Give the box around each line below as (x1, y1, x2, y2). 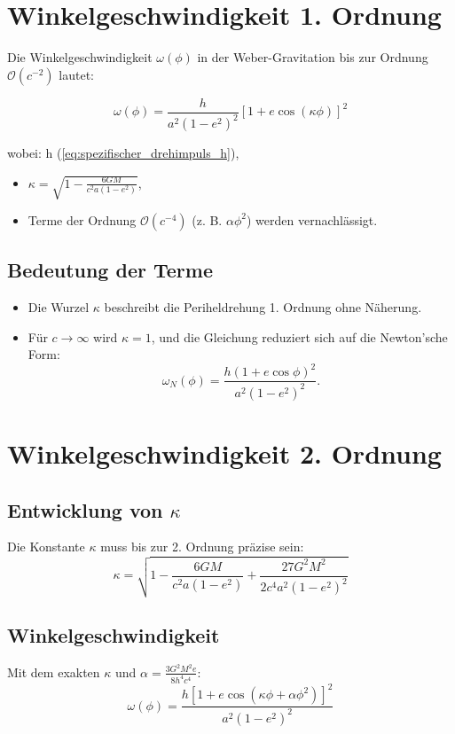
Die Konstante (7, 537, 85, 556)
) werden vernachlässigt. (246, 210, 378, 229)
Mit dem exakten (7, 662, 100, 681)
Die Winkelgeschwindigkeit (7, 48, 153, 66)
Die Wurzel (27, 298, 90, 316)
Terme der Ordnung (27, 210, 137, 229)
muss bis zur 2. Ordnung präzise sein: (100, 537, 304, 556)
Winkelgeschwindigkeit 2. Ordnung (7, 435, 442, 472)
